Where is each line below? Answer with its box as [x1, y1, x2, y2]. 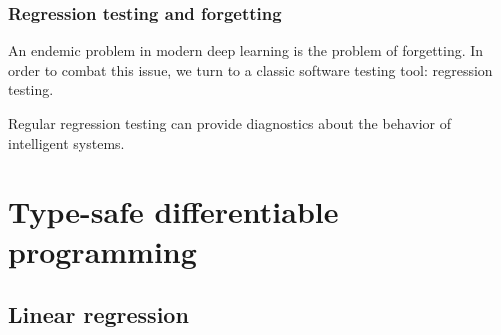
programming [8, 230, 197, 271]
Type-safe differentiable [8, 191, 339, 232]
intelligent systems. [8, 132, 125, 153]
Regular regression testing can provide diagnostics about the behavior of [8, 113, 451, 133]
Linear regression [8, 299, 189, 330]
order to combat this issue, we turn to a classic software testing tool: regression [8, 59, 493, 80]
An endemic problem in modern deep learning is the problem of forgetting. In [8, 40, 484, 61]
